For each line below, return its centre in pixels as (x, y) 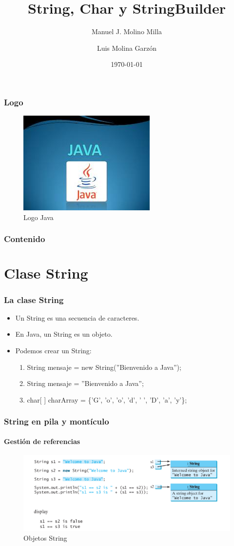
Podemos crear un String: (53, 351)
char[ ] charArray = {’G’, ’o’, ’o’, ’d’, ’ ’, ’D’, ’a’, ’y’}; (107, 399)
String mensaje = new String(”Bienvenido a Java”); (104, 367)
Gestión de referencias (42, 441)
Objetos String (45, 537)
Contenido (25, 239)
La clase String (34, 299)
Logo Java (39, 217)
